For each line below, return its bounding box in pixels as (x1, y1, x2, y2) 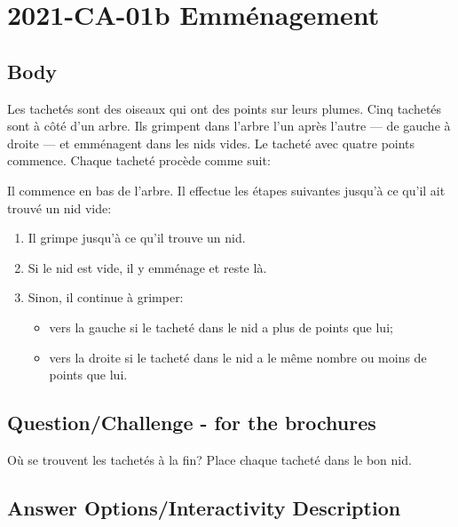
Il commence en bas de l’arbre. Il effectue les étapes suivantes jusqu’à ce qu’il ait (7, 180, 446, 199)
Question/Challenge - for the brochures (7, 409, 376, 436)
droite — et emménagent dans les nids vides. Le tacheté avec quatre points (7, 133, 415, 152)
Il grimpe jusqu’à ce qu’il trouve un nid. (28, 228, 246, 247)
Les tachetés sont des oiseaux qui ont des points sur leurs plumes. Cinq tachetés (7, 99, 442, 117)
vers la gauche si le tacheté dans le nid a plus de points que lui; (49, 317, 393, 336)
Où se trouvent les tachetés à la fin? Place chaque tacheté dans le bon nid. (7, 450, 412, 468)
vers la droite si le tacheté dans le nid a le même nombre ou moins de (49, 347, 427, 366)
